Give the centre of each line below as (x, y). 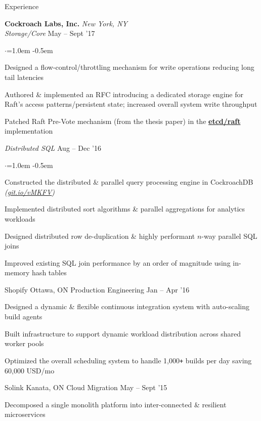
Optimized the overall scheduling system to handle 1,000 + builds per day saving (128, 360)
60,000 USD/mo (30, 370)
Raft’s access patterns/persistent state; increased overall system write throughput (131, 104)
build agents (24, 317)
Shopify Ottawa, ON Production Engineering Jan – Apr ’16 (97, 289)
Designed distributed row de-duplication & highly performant (100, 236)
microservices (25, 414)
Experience (22, 6)
